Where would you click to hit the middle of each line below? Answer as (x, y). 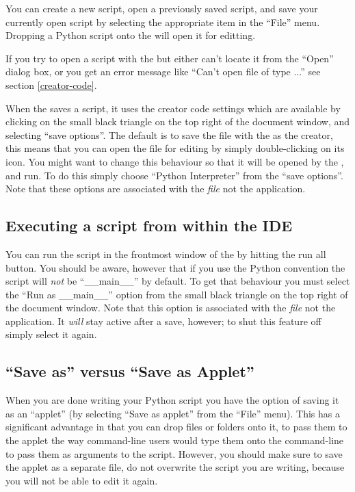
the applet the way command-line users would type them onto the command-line (175, 440)
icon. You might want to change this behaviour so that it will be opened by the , (175, 161)
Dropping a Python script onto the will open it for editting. (131, 35)
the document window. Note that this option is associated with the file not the (171, 308)
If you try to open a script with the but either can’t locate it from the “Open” (170, 58)
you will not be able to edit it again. (82, 480)
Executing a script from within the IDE (149, 225)
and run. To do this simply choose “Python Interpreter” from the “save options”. (174, 175)
